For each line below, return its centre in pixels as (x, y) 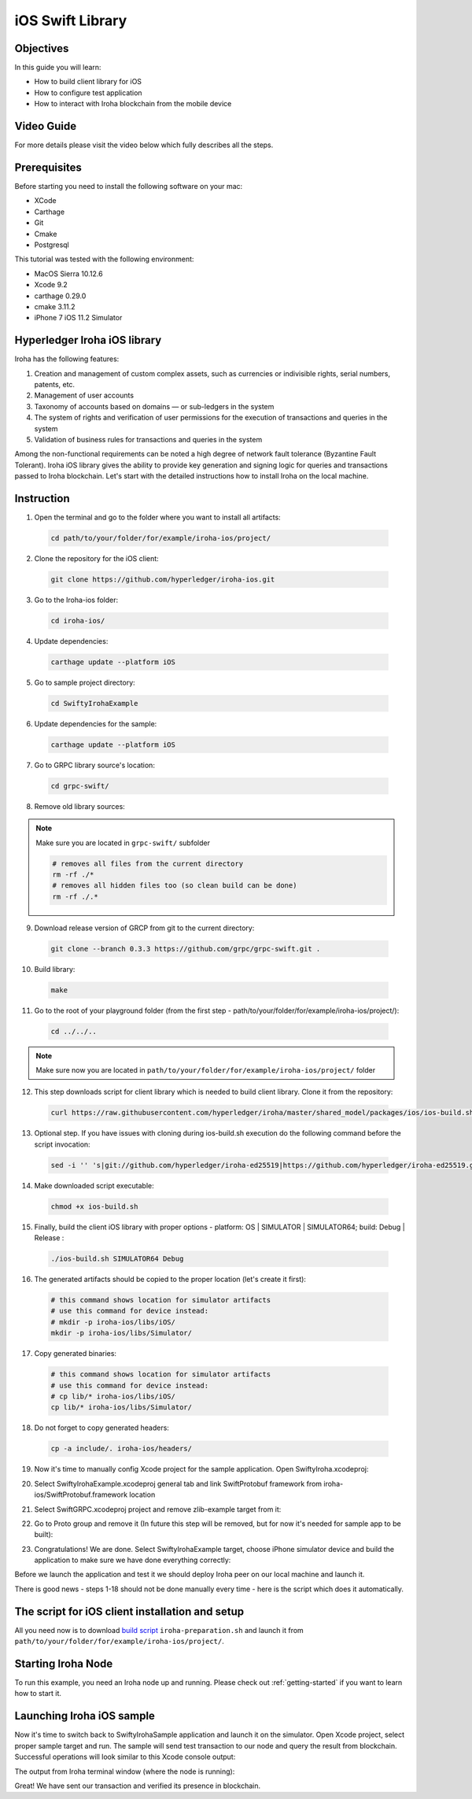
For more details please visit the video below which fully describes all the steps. (144, 145)
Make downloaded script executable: (94, 1185)
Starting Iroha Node (64, 1663)
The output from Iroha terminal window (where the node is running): (125, 1771)
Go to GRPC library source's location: (94, 765)
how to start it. (38, 1694)
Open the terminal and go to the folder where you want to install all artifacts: (157, 517)
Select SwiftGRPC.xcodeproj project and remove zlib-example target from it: (158, 1509)
